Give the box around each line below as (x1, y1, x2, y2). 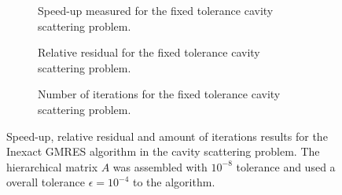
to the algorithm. (133, 174, 215, 190)
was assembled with (112, 158, 208, 175)
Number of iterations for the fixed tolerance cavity (38, 86, 281, 102)
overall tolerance (6, 174, 86, 190)
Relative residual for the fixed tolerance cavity (38, 44, 260, 61)
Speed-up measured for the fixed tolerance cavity (38, 2, 274, 18)
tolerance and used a (236, 158, 336, 175)
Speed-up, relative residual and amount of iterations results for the (6, 127, 328, 144)
